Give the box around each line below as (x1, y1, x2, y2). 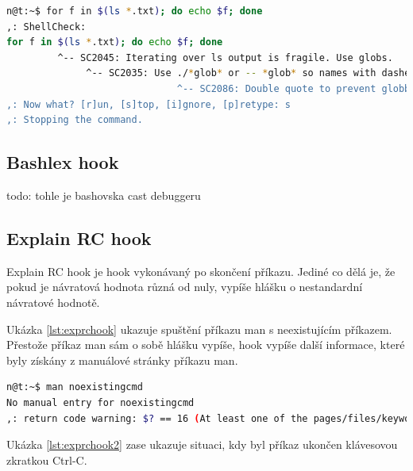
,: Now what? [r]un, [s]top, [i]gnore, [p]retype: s (6, 98, 291, 110)
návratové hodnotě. (6, 293, 100, 310)
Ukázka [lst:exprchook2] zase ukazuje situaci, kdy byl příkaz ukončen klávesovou (6, 436, 398, 453)
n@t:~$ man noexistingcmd (6, 381, 143, 393)
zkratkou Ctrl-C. (6, 451, 87, 468)
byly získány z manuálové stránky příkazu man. (6, 351, 238, 368)
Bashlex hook (6, 150, 119, 174)
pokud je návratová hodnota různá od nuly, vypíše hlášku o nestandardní (6, 278, 363, 295)
